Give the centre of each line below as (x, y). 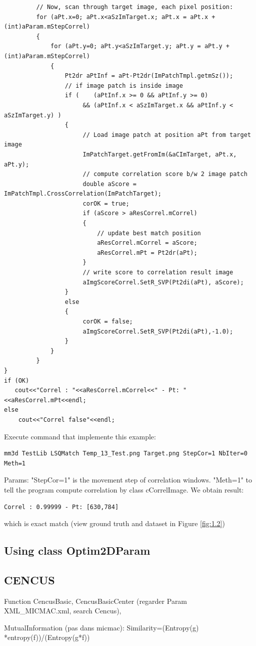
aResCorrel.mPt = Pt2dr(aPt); (147, 253)
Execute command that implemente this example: (80, 436)
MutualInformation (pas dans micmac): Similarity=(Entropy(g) (101, 627)
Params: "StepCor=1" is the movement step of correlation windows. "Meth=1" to (128, 480)
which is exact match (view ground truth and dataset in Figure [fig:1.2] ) (114, 523)
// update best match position (149, 233)
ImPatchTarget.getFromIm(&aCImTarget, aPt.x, (160, 154)
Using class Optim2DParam (77, 550)
